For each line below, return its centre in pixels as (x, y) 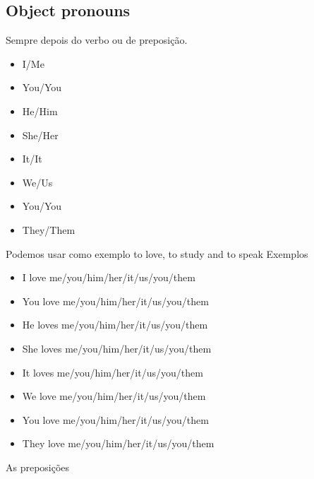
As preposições (38, 467)
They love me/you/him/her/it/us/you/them (118, 443)
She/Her (40, 135)
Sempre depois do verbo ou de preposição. (97, 40)
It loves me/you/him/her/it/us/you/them (113, 372)
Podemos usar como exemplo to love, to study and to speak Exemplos (157, 253)
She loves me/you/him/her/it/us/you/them (117, 348)
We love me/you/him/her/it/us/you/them (114, 396)
